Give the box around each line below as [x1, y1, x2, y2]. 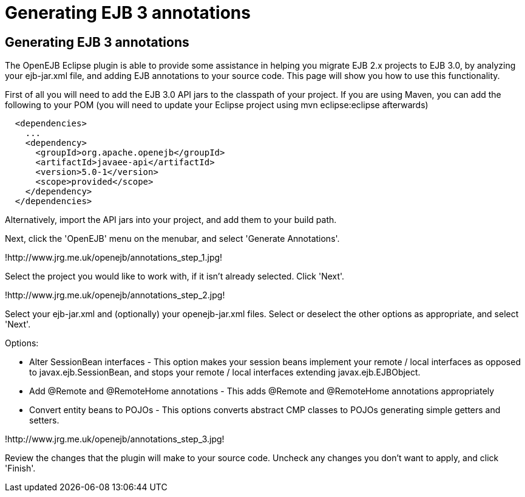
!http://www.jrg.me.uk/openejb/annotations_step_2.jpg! [5, 290, 225, 301]
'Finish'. [5, 463, 36, 474]
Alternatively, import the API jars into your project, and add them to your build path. [5, 214, 337, 225]
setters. [29, 415, 59, 426]
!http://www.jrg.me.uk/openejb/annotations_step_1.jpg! [5, 252, 223, 263]
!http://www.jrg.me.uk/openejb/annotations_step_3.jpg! [5, 434, 225, 445]
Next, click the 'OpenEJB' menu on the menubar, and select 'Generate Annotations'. [5, 233, 340, 244]
